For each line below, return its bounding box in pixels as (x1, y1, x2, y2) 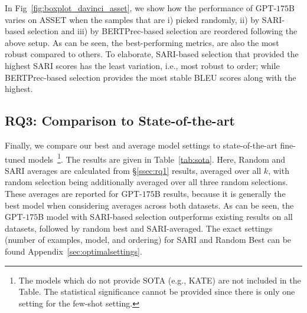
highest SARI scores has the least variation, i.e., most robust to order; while (5, 59, 280, 71)
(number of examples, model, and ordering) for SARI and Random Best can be (5, 233, 292, 246)
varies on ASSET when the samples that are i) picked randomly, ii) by (5, 13, 260, 25)
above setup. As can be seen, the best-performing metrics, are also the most (5, 36, 279, 48)
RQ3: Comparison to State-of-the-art (5, 111, 235, 130)
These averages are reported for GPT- (5, 187, 142, 199)
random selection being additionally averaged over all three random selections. (5, 176, 288, 188)
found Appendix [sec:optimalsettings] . (5, 245, 142, 257)
